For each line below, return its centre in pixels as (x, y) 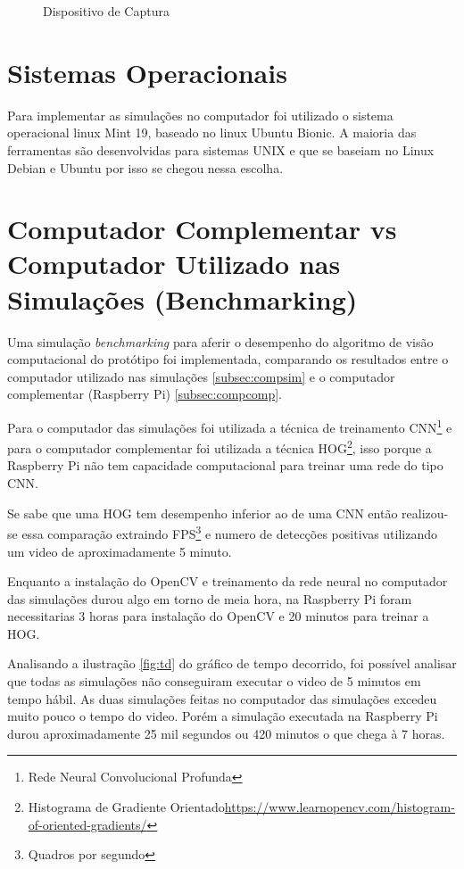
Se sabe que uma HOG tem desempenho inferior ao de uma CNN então (203, 513)
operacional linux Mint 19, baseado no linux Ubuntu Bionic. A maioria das (212, 132)
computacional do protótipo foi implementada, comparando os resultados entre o (228, 359)
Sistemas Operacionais (147, 72)
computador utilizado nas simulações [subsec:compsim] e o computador (201, 376)
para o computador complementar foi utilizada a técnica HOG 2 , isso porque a (220, 447)
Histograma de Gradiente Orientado (126, 807)
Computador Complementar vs (202, 229)
